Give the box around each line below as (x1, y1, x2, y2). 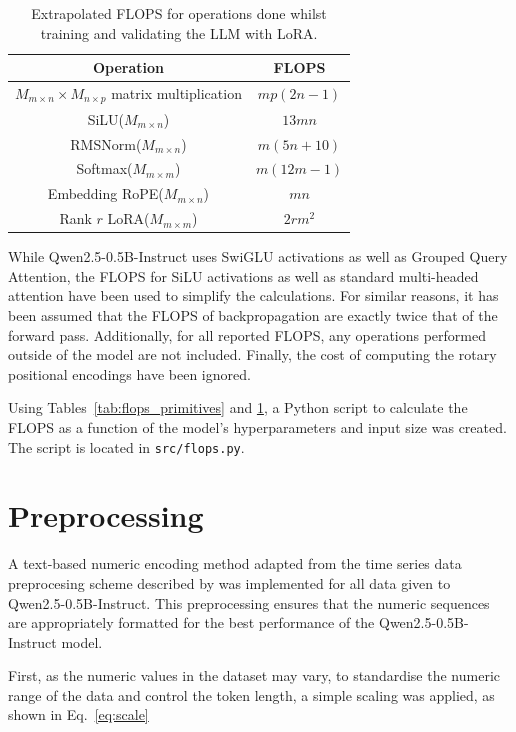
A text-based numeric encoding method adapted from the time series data (8, 553, 462, 574)
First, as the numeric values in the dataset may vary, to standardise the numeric (8, 665, 500, 686)
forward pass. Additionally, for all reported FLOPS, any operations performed (8, 324, 487, 345)
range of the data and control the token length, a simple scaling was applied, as (8, 684, 495, 705)
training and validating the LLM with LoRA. (40, 22, 318, 43)
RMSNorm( (70, 133, 142, 154)
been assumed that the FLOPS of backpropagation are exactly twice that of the (8, 304, 498, 325)
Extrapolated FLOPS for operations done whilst (31, 3, 327, 23)
